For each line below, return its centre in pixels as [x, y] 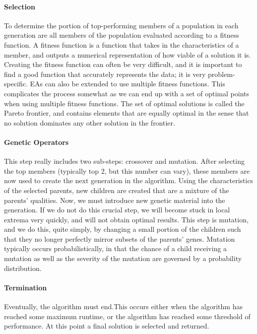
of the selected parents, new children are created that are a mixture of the [117, 190]
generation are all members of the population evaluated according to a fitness [122, 35]
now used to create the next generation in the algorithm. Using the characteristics [129, 180]
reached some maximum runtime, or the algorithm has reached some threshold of [127, 316]
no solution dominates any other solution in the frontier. [90, 122]
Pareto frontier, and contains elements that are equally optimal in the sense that [127, 113]
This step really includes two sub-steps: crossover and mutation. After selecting [124, 161]
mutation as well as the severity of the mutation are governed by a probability [123, 258]
